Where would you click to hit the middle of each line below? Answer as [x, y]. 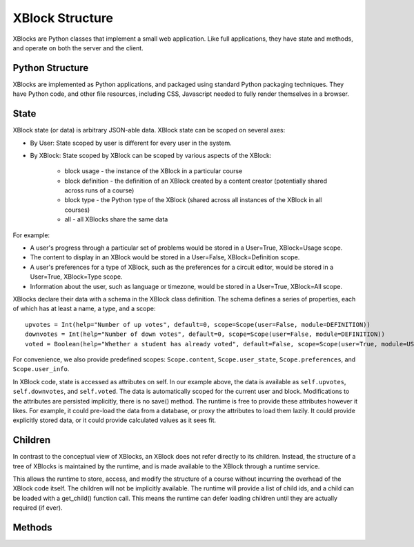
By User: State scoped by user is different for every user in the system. [131, 143]
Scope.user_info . [41, 369]
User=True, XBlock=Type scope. [76, 277]
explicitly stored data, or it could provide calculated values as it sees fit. [115, 420]
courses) [77, 210]
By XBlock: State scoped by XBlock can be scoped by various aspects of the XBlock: [151, 155]
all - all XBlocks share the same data [116, 219]
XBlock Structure [63, 18]
